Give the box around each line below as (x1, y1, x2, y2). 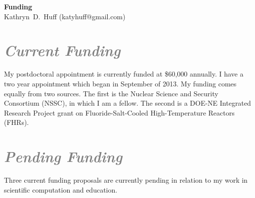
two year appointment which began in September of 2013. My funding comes (4, 78, 237, 88)
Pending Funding (4, 146, 123, 167)
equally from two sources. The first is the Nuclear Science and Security (4, 88, 218, 98)
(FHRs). (4, 117, 29, 127)
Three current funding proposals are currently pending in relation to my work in (4, 175, 248, 185)
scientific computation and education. (4, 184, 118, 195)
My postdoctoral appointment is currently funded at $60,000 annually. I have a (4, 69, 244, 79)
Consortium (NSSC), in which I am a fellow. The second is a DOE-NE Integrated (4, 98, 251, 108)
